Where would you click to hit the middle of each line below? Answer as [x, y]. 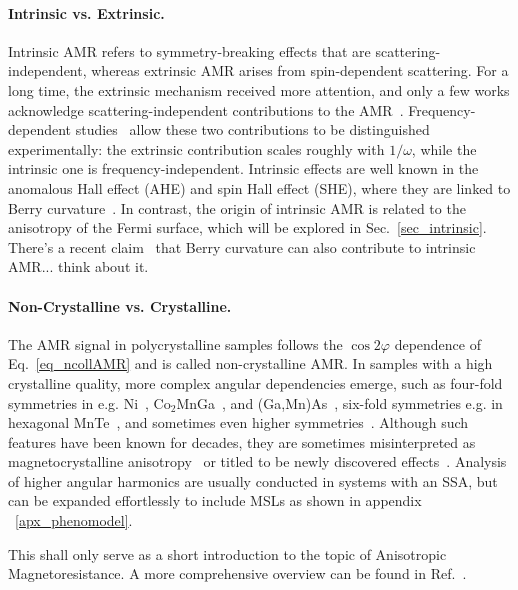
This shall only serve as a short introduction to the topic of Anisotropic [227, 553]
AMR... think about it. [78, 266]
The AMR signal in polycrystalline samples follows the [175, 343]
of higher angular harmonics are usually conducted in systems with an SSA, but [253, 480]
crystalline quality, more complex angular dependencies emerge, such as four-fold [255, 382]
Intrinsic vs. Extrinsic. [86, 12]
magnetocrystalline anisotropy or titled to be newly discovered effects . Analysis [257, 461]
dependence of [437, 343]
